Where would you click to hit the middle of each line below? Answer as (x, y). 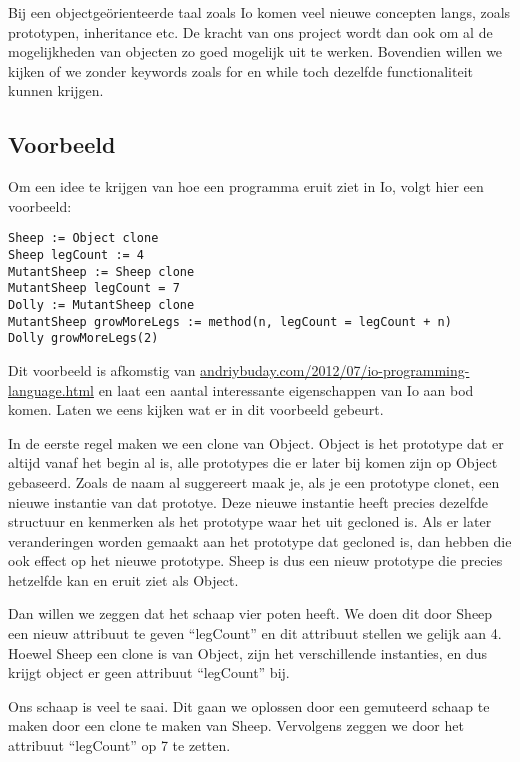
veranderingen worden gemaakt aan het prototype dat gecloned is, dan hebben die (260, 540)
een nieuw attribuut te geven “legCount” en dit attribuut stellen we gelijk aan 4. (255, 633)
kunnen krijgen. (56, 90)
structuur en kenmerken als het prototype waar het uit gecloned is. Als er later (250, 521)
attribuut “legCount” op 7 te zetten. (119, 745)
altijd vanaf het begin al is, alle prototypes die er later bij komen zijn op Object (253, 462)
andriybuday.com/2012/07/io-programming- (335, 369)
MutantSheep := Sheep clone (101, 271)
